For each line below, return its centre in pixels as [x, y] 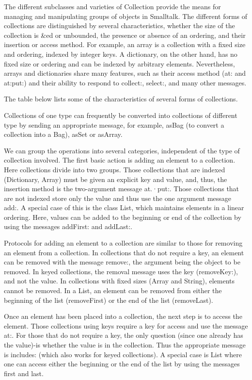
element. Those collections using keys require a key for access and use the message [126, 325]
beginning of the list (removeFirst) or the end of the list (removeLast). [109, 300]
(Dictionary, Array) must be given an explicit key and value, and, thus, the [116, 179]
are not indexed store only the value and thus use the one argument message [118, 198]
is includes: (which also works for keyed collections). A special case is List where [123, 354]
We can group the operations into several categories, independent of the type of [122, 150]
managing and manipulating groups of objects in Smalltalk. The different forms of [126, 16]
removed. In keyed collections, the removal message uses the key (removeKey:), [121, 271]
